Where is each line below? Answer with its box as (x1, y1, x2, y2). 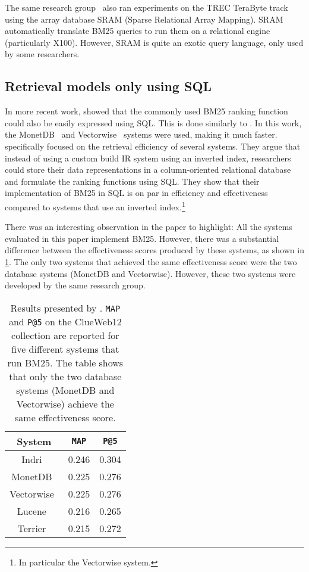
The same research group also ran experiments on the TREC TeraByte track (5, 1, 288, 13)
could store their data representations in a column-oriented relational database (5, 163, 291, 176)
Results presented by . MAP (10, 300, 121, 315)
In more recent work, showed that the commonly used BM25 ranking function (5, 105, 288, 117)
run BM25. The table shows (7, 355, 124, 369)
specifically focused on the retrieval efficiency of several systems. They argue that (5, 139, 301, 152)
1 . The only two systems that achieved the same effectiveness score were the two (5, 255, 297, 268)
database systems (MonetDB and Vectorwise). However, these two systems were (5, 267, 296, 279)
